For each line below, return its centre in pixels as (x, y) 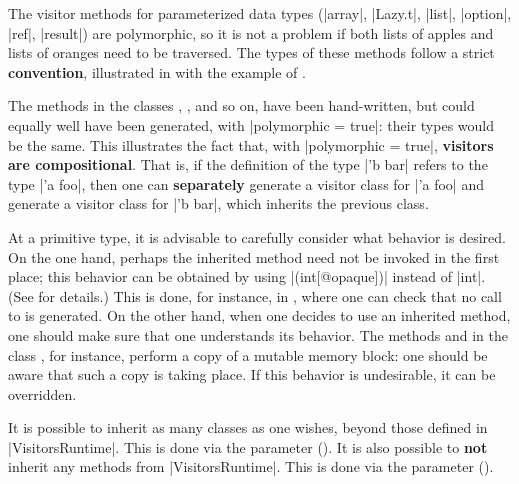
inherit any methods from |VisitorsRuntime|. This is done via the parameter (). (251, 466)
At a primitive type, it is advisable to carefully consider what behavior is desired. (257, 236)
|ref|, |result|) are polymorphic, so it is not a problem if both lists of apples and (251, 32)
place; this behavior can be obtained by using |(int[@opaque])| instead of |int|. (247, 276)
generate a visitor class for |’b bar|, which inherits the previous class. (218, 203)
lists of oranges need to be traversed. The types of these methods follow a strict (251, 52)
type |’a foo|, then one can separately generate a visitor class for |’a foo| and (246, 183)
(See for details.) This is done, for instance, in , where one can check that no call (255, 295)
